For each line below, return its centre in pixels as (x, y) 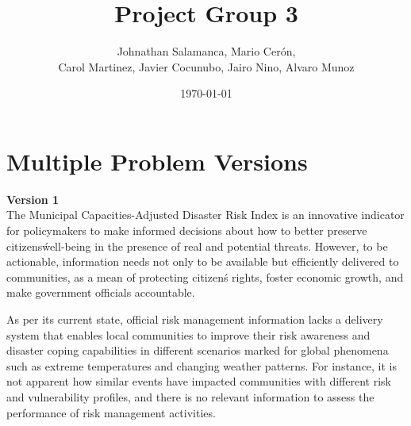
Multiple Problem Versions (157, 161)
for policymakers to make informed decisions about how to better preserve (187, 230)
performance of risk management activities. (111, 412)
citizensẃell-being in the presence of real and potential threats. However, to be (197, 246)
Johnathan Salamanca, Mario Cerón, (206, 51)
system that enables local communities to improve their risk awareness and (188, 334)
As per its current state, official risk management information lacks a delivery (195, 319)
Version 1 (33, 199)
